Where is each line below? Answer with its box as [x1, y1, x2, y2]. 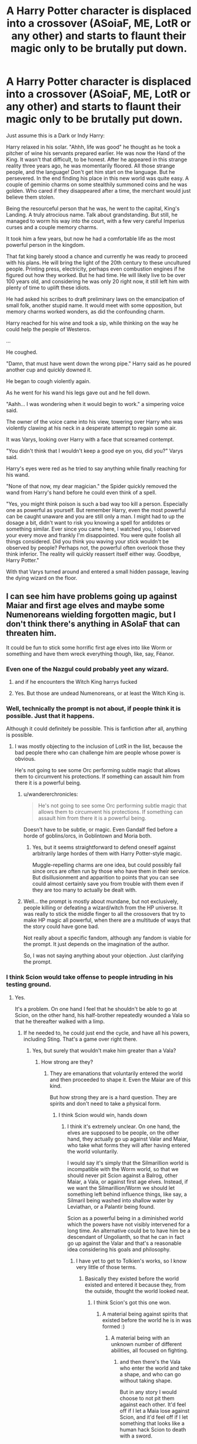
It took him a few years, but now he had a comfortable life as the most [6, 235, 175, 242]
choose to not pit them [119, 1394, 175, 1402]
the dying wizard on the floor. [6, 574, 78, 581]
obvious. [14, 756, 36, 763]
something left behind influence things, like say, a [67, 1191, 187, 1198]
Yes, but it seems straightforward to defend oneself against [32, 844, 176, 851]
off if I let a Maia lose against [119, 1407, 190, 1414]
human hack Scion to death [119, 1426, 186, 1433]
